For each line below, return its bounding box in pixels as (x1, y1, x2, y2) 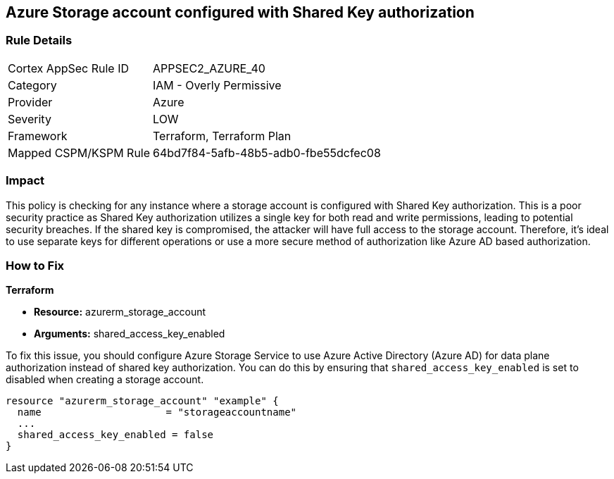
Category (8, 77, 57, 92)
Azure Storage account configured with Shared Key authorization (6, 4, 475, 21)
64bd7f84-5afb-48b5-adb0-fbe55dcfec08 (153, 145, 381, 160)
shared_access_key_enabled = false (17, 429, 214, 441)
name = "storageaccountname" (17, 406, 297, 418)
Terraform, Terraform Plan (153, 128, 292, 143)
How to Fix (6, 258, 65, 273)
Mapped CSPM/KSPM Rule (8, 145, 151, 160)
